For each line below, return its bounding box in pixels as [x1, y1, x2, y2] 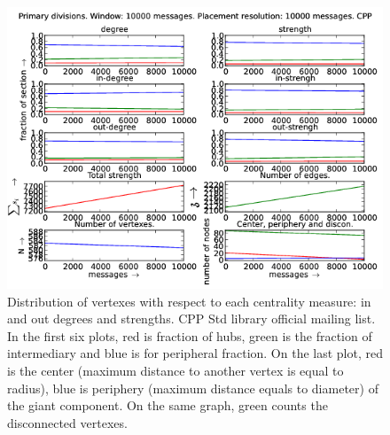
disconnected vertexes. [7, 413, 128, 431]
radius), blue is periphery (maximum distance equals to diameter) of [7, 378, 378, 397]
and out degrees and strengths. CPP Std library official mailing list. [7, 309, 376, 328]
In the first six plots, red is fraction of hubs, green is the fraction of [7, 326, 372, 345]
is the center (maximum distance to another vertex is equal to [7, 361, 344, 379]
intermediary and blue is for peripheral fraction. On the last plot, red [7, 344, 383, 362]
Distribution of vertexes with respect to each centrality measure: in [7, 291, 371, 310]
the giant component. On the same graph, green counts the [7, 396, 328, 415]
